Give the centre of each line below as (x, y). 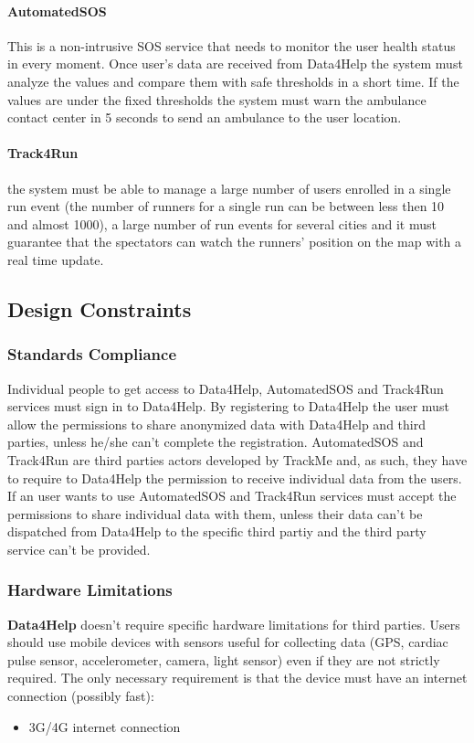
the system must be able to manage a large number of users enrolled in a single (229, 188)
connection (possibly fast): (81, 696)
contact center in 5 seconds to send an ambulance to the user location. (205, 117)
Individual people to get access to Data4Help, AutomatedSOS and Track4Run (226, 388)
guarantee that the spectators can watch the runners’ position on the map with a (235, 242)
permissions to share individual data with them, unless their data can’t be (215, 513)
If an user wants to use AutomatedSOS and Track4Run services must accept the (232, 496)
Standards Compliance (92, 354)
